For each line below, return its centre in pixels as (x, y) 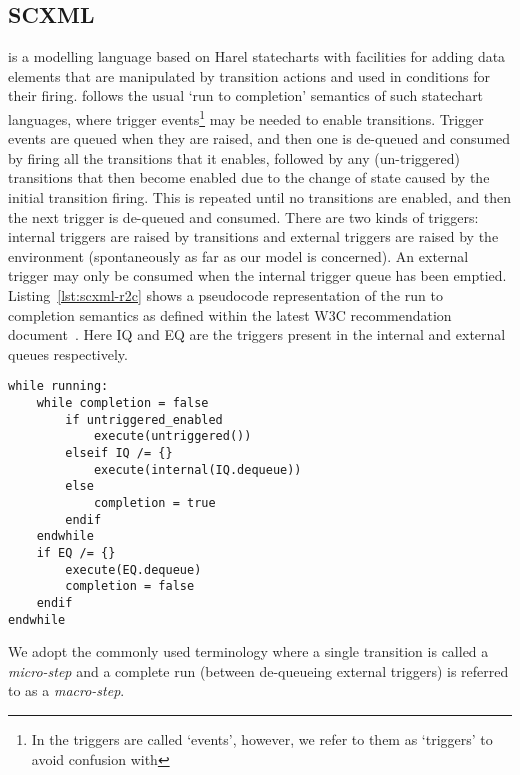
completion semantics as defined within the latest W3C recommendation (230, 314)
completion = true (154, 502)
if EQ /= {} (76, 552)
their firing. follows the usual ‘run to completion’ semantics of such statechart (246, 95)
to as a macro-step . (66, 690)
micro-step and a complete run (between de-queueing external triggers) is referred (258, 670)
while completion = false (122, 403)
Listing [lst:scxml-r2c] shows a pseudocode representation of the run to (225, 294)
